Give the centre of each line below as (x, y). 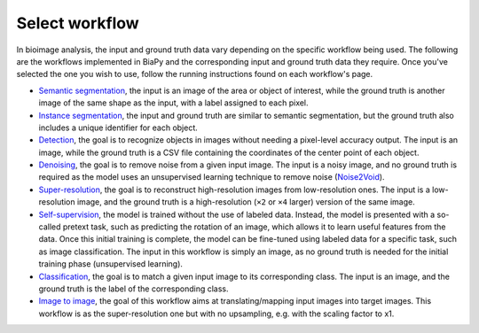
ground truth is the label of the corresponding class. (133, 289)
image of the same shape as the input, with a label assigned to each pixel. (174, 103)
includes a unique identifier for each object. (118, 128)
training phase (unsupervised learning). (111, 264)
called (50, 227)
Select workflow (78, 23)
